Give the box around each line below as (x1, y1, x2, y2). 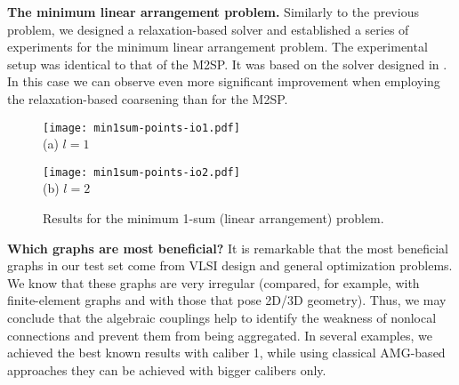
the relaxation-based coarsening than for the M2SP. (7, 89, 288, 108)
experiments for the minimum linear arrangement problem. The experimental (7, 37, 428, 56)
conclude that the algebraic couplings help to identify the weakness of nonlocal (7, 309, 437, 327)
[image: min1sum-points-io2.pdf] (43, 165, 240, 179)
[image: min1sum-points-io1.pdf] (43, 121, 240, 134)
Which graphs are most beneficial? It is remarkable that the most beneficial (7, 238, 448, 257)
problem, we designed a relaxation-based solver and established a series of (7, 20, 409, 38)
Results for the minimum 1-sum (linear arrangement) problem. (43, 209, 384, 228)
